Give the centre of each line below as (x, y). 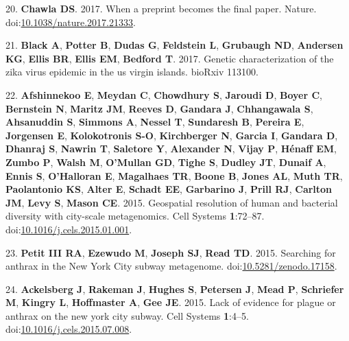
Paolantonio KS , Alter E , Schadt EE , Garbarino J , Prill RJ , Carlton (169, 189)
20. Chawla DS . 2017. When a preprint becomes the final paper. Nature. (161, 8)
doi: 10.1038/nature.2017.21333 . (71, 22)
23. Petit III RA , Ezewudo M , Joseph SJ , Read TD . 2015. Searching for (171, 252)
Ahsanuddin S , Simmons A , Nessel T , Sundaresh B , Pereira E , (155, 122)
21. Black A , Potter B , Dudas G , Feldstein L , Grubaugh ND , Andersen (174, 45)
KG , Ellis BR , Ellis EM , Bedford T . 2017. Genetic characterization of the (170, 58)
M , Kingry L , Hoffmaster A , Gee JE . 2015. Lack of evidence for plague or (171, 302)
